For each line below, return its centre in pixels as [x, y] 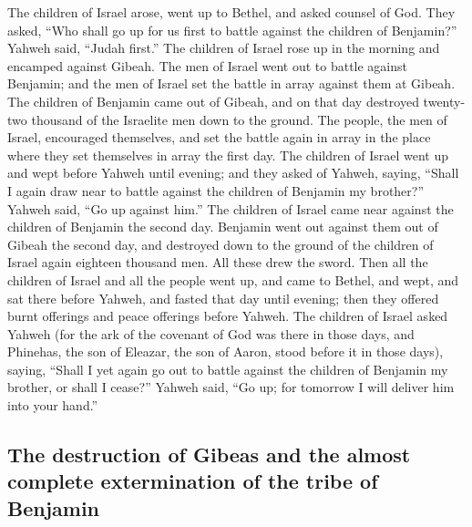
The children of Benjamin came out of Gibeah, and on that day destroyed [213, 101]
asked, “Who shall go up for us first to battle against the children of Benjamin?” [232, 30]
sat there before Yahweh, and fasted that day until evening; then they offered [223, 298]
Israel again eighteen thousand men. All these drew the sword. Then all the [218, 262]
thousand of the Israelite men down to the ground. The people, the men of [239, 119]
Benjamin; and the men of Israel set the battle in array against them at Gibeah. [231, 83]
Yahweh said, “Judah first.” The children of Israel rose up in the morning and [224, 48]
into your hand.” [53, 405]
